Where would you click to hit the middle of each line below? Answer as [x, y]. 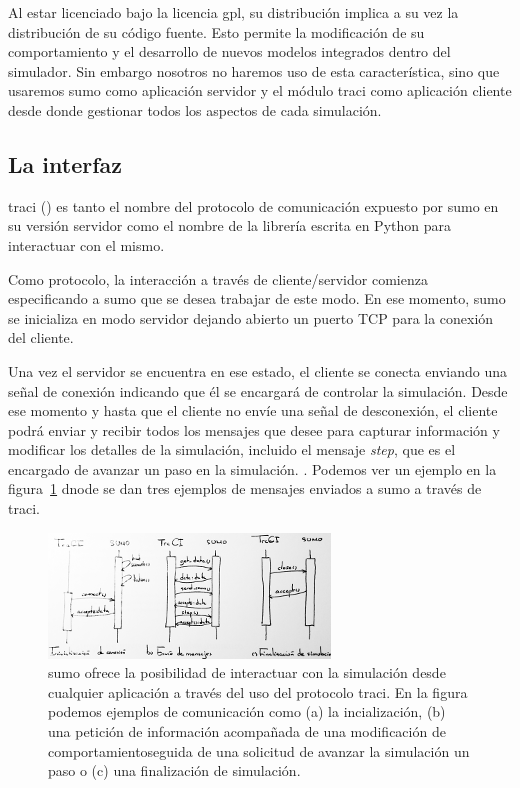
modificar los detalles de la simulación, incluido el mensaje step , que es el [232, 449]
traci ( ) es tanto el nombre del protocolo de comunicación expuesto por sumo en [253, 205]
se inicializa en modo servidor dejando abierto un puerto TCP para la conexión [251, 317]
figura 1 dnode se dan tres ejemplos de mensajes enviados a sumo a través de [245, 488]
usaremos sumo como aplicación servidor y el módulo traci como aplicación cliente [260, 90]
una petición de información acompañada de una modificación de [247, 731]
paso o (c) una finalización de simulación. [174, 770]
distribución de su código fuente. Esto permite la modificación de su [216, 31]
